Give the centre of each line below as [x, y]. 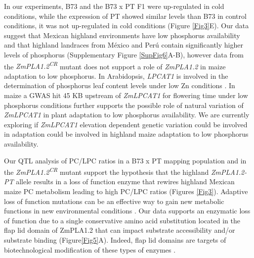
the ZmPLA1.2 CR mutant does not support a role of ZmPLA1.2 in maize [115, 65]
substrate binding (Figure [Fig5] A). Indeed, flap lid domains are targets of [115, 239]
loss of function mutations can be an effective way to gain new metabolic [114, 201]
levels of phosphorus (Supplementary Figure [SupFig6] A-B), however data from [124, 54]
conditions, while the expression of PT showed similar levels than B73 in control [125, 16]
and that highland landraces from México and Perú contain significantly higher [124, 45]
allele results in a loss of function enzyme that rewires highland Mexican [125, 181]
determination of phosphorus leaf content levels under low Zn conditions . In [120, 85]
